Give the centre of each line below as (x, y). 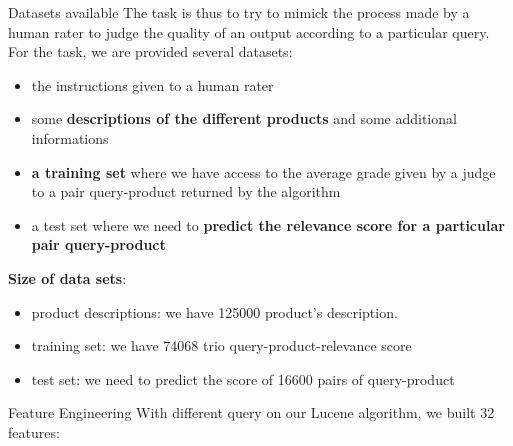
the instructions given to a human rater (152, 84)
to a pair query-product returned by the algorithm (186, 191)
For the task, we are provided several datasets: (150, 51)
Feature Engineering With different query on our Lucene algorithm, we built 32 (251, 412)
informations (70, 137)
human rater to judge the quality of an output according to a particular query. (249, 31)
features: (34, 431)
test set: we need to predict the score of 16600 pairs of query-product (243, 378)
